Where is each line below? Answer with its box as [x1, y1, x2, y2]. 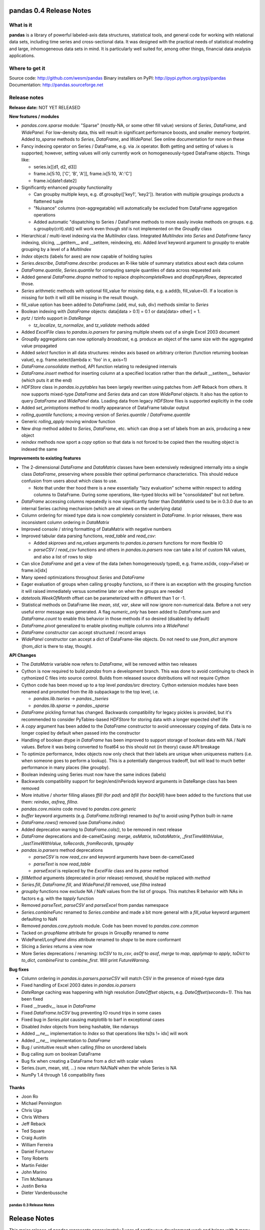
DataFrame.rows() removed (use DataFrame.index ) [21, 820, 125, 826]
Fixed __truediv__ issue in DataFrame [21, 1003, 96, 1009]
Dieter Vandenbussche [21, 1190, 68, 1196]
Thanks [9, 1084, 25, 1090]
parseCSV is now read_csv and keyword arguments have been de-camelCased [33, 854, 194, 860]
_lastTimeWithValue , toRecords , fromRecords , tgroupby [21, 840, 133, 846]
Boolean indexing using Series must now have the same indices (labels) [21, 771, 166, 777]
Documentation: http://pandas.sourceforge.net [9, 82, 104, 88]
